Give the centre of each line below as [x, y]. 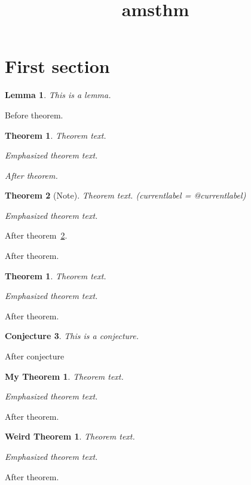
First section [57, 66]
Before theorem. [34, 115]
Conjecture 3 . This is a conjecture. [72, 336]
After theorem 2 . [36, 235]
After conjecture [35, 356]
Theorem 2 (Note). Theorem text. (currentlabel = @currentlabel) [125, 195]
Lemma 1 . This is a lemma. [58, 95]
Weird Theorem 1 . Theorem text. [70, 436]
